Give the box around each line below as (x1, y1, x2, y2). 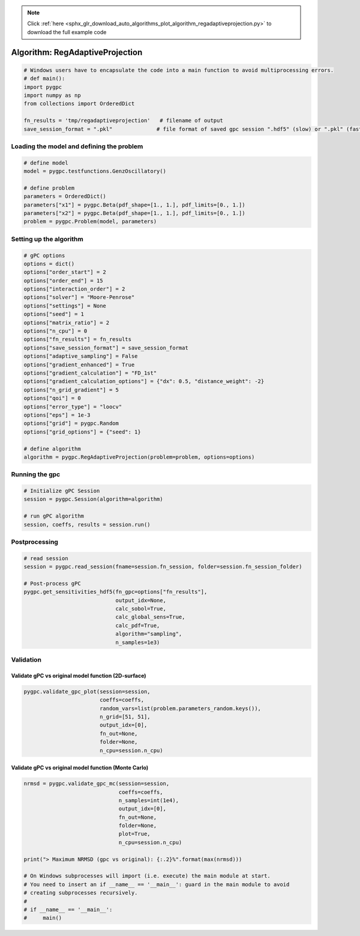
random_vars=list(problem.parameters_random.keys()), (99, 705, 261, 711)
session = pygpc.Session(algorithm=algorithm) (23, 496, 163, 503)
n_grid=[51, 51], (99, 713, 151, 720)
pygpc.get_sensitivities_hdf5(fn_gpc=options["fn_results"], (23, 588, 208, 596)
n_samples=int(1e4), (118, 797, 179, 804)
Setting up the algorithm (11, 235, 83, 243)
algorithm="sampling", (115, 630, 182, 638)
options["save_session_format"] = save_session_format (23, 344, 188, 351)
